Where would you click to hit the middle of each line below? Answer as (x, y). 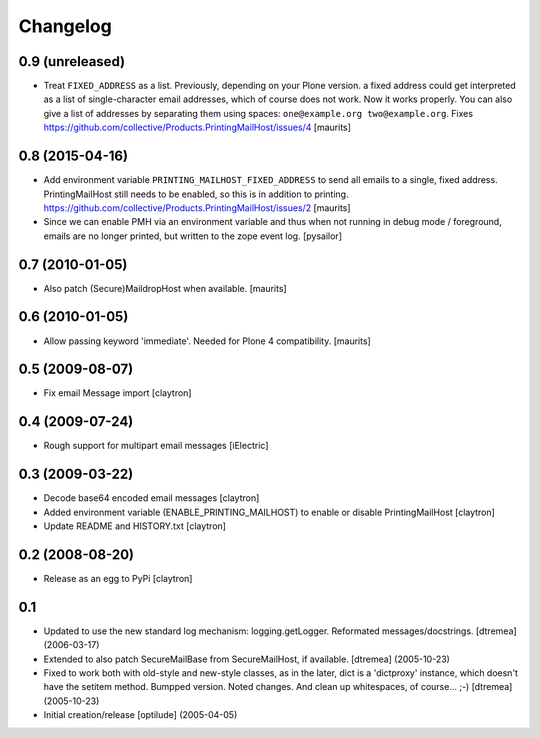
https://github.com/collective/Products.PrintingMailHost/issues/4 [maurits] (197, 127)
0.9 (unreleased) (71, 61)
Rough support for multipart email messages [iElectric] (156, 446)
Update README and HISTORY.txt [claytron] (135, 526)
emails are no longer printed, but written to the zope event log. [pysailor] (192, 236)
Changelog (65, 26)
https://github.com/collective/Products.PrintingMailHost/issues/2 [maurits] (197, 207)
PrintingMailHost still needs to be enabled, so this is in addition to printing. (196, 194)
